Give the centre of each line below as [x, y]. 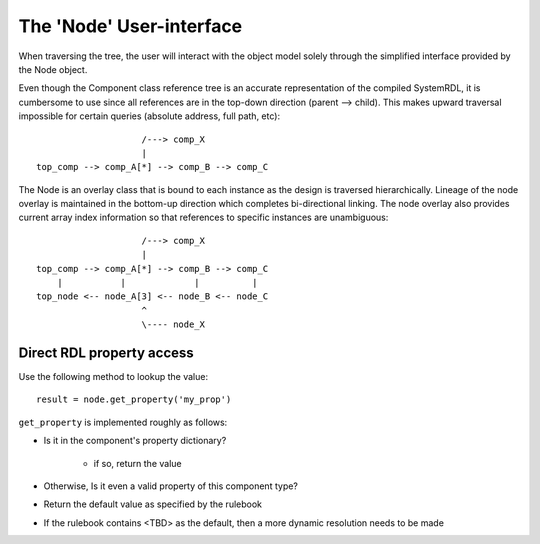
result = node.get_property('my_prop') [134, 399]
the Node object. [53, 69]
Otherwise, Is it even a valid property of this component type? [171, 486]
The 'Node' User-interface [130, 26]
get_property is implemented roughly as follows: [123, 422]
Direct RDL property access [106, 353]
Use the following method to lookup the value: [113, 377]
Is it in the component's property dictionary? [135, 441]
